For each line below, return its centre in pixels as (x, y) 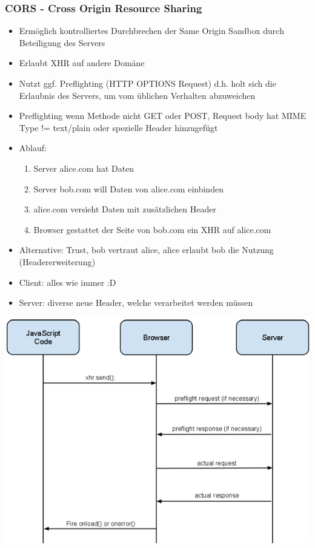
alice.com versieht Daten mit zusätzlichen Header (125, 209)
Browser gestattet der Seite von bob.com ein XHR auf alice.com (152, 229)
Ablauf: (33, 148)
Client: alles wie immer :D (68, 282)
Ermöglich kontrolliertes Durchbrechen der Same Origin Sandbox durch (151, 31)
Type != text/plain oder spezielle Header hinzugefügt (118, 127)
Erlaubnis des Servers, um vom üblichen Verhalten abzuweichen (137, 95)
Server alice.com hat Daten (84, 168)
